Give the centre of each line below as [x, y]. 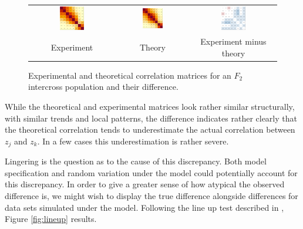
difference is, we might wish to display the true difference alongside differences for [151, 196]
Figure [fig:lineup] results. [51, 219]
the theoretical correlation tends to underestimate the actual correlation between [150, 129]
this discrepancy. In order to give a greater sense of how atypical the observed [145, 184]
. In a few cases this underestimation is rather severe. [133, 141]
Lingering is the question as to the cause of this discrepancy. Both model [136, 161]
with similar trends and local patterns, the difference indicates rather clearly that [151, 118]
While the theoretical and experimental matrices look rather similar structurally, [150, 106]
